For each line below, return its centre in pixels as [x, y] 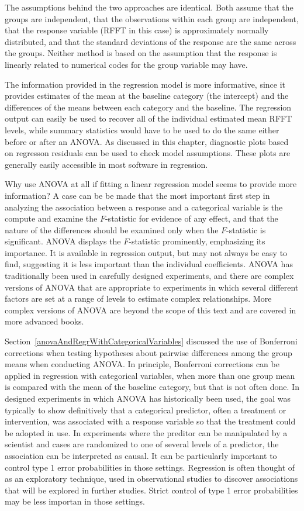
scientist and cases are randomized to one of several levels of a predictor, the [142, 444]
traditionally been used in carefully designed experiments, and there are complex [149, 276]
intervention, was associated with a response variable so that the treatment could [150, 421]
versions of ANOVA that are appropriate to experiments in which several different [152, 287]
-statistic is [246, 229]
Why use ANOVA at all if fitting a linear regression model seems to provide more [151, 184]
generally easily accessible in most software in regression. [106, 164]
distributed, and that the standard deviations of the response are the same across [151, 41]
